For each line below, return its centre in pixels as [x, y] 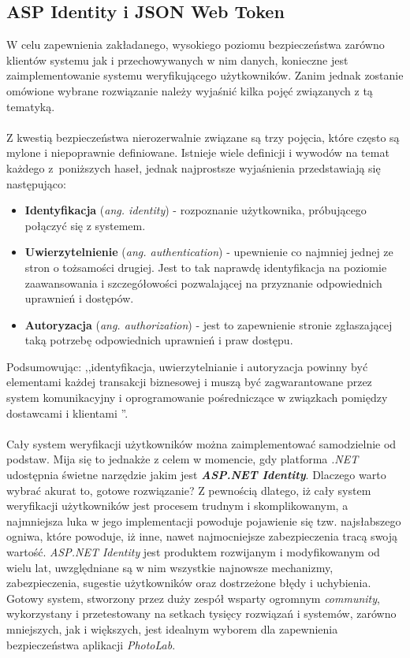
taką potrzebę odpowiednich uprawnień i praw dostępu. [159, 340]
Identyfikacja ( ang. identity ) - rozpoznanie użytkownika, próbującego [196, 210]
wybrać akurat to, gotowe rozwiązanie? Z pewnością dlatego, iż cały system [189, 490]
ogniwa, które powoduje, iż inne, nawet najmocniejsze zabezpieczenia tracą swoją [202, 536]
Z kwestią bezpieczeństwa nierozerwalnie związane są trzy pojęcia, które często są [203, 137]
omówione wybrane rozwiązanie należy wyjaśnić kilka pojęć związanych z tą [190, 90]
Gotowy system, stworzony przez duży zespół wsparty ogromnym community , [193, 598]
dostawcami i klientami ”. [67, 413]
